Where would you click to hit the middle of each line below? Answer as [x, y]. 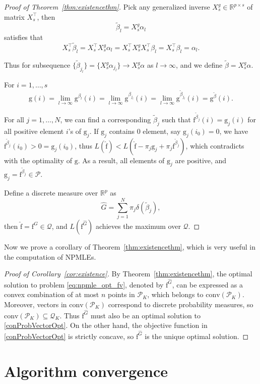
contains [122, 131]
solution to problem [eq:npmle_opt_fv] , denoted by [84, 284]
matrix [14, 16]
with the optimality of [38, 160]
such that [176, 119]
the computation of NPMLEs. [50, 256]
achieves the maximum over [138, 226]
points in [121, 294]
